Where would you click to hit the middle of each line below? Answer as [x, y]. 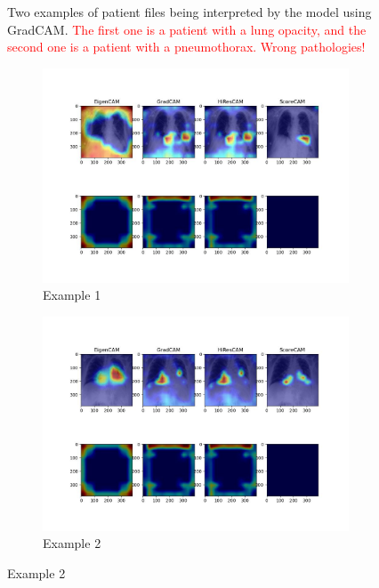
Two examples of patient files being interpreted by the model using [189, 12]
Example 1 [72, 295]
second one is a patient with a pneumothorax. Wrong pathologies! [186, 47]
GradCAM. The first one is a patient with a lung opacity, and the [187, 29]
